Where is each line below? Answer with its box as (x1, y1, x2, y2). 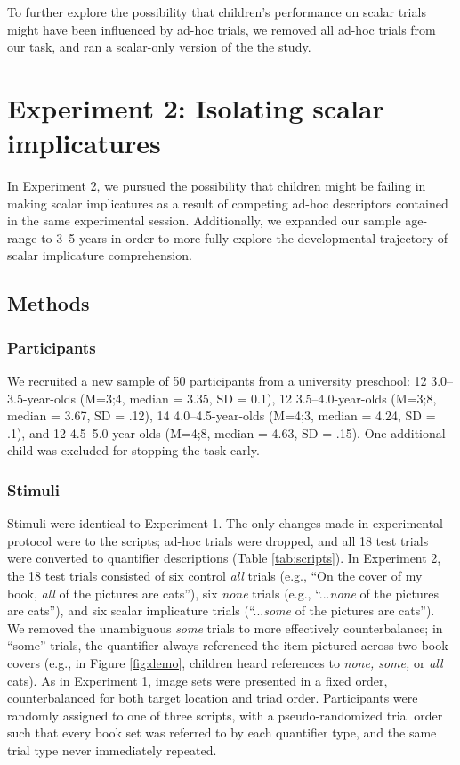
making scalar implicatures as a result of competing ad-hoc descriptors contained (7, 193, 448, 212)
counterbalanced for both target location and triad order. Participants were (7, 688, 418, 707)
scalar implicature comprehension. (7, 246, 192, 264)
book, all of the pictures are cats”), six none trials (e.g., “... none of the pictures (7, 583, 439, 602)
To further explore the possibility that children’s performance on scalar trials (7, 3, 426, 20)
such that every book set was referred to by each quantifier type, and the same (7, 723, 437, 742)
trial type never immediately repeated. (7, 740, 217, 759)
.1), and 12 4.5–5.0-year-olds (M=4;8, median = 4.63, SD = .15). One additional (7, 423, 446, 442)
